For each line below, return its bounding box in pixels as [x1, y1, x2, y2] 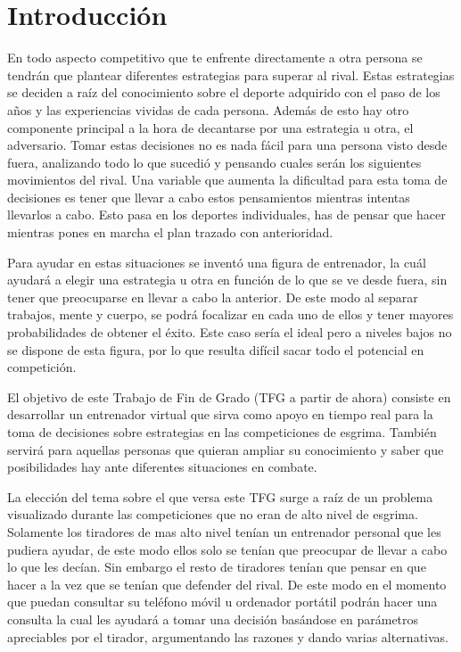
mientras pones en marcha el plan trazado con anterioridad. [7, 223, 333, 242]
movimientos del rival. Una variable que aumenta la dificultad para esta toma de [7, 170, 448, 189]
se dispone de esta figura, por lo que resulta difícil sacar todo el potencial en [7, 340, 424, 359]
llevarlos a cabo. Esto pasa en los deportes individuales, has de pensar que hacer [7, 205, 446, 224]
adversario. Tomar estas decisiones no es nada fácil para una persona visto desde [7, 136, 448, 154]
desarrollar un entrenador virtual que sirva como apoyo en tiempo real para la [7, 405, 433, 424]
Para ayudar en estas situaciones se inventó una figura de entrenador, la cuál [7, 252, 426, 271]
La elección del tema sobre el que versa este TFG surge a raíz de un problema [7, 487, 433, 506]
